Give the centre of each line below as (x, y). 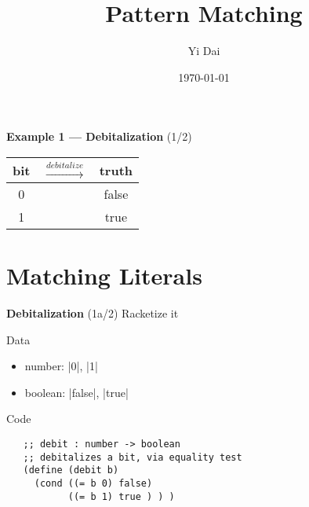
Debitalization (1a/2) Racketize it (93, 313)
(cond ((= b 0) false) (93, 483)
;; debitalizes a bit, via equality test (133, 457)
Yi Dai (204, 51)
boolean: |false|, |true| (76, 392)
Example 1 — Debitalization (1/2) (99, 136)
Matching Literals (104, 276)
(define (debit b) (71, 470)
